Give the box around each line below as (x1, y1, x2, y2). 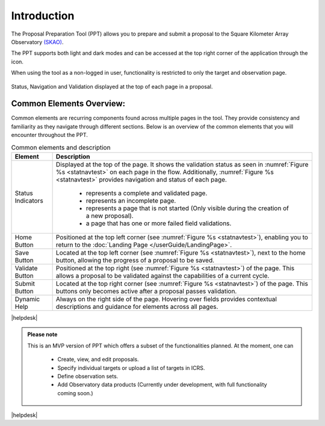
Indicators (14, 196, 43, 205)
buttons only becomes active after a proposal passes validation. (55, 287, 237, 295)
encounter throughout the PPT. (11, 132, 88, 139)
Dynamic (14, 294, 40, 303)
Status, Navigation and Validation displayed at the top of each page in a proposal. (11, 83, 213, 90)
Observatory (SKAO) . (11, 38, 64, 45)
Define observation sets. (57, 372, 119, 380)
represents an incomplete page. (85, 196, 176, 205)
